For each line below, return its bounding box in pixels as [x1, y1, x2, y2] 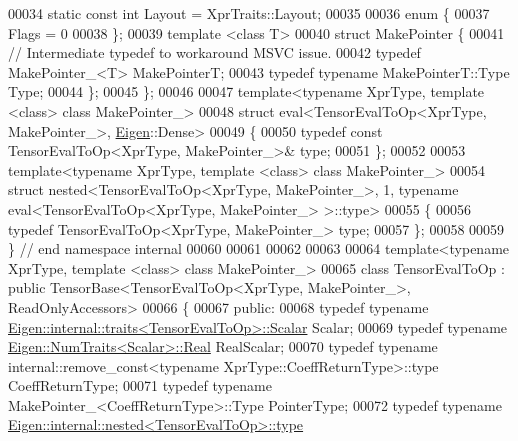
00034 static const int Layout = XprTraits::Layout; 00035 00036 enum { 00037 [8, 3, 490, 23]
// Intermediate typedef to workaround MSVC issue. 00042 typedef [8, 42, 421, 63]
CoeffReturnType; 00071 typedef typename [8, 375, 272, 396]
